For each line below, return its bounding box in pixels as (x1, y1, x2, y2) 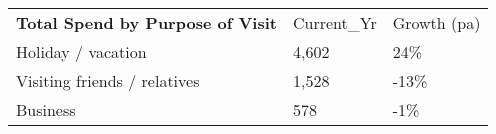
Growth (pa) (392, 11, 481, 34)
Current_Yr (292, 11, 377, 34)
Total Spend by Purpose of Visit (16, 11, 277, 34)
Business (16, 98, 76, 121)
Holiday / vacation (16, 40, 147, 63)
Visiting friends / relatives (16, 69, 200, 92)
